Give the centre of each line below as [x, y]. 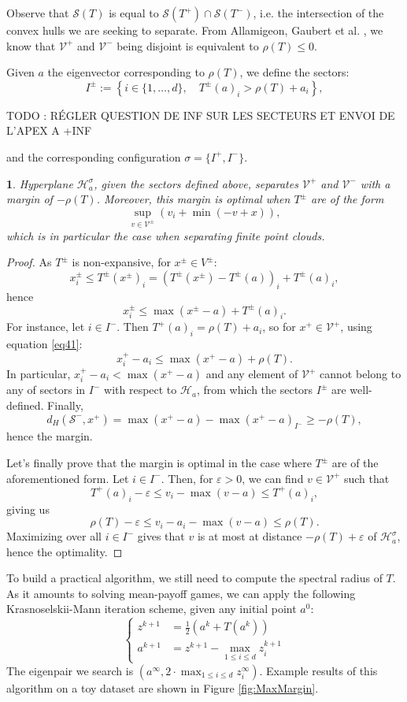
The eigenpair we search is [70, 670]
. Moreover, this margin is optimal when [193, 199]
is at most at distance [250, 536]
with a [375, 183]
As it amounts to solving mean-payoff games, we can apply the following [181, 593]
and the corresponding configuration [94, 156]
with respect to [141, 390]
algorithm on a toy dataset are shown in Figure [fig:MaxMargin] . [163, 687]
